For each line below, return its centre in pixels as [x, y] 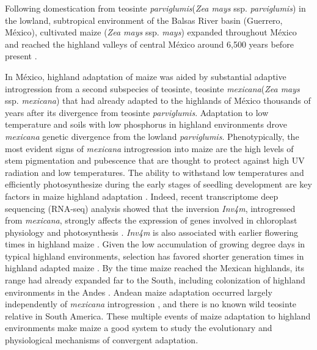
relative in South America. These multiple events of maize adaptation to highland [158, 315]
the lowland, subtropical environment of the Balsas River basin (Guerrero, [144, 20]
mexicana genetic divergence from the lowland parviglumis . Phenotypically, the [152, 136]
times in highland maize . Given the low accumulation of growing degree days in [155, 244]
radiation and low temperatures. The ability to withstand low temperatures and [155, 172]
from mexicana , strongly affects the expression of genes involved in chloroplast [151, 220]
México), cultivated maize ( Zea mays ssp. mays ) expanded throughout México [151, 32]
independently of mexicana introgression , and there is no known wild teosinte [151, 304]
